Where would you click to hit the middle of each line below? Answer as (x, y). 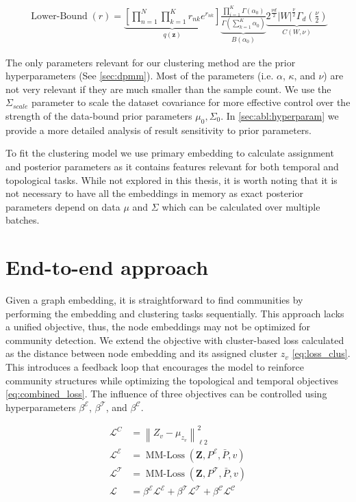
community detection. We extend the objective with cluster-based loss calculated (175, 340)
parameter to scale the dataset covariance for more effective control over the (191, 102)
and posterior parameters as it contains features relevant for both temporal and (172, 166)
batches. (23, 220)
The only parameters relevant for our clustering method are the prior (151, 62)
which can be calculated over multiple (241, 206)
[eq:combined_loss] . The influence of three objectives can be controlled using (166, 394)
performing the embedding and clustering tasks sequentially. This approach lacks (175, 313)
